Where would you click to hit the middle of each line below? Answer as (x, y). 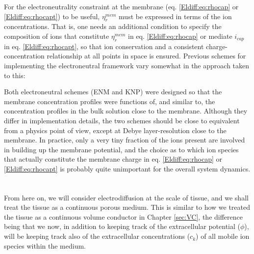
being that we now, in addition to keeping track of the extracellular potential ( (122, 226)
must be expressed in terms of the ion (175, 16)
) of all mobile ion (223, 236)
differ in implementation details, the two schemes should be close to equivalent (122, 120)
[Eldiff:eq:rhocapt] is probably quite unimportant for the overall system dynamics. (127, 168)
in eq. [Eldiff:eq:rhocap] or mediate (180, 36)
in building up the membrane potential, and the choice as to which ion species (121, 149)
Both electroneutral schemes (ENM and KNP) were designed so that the (113, 92)
